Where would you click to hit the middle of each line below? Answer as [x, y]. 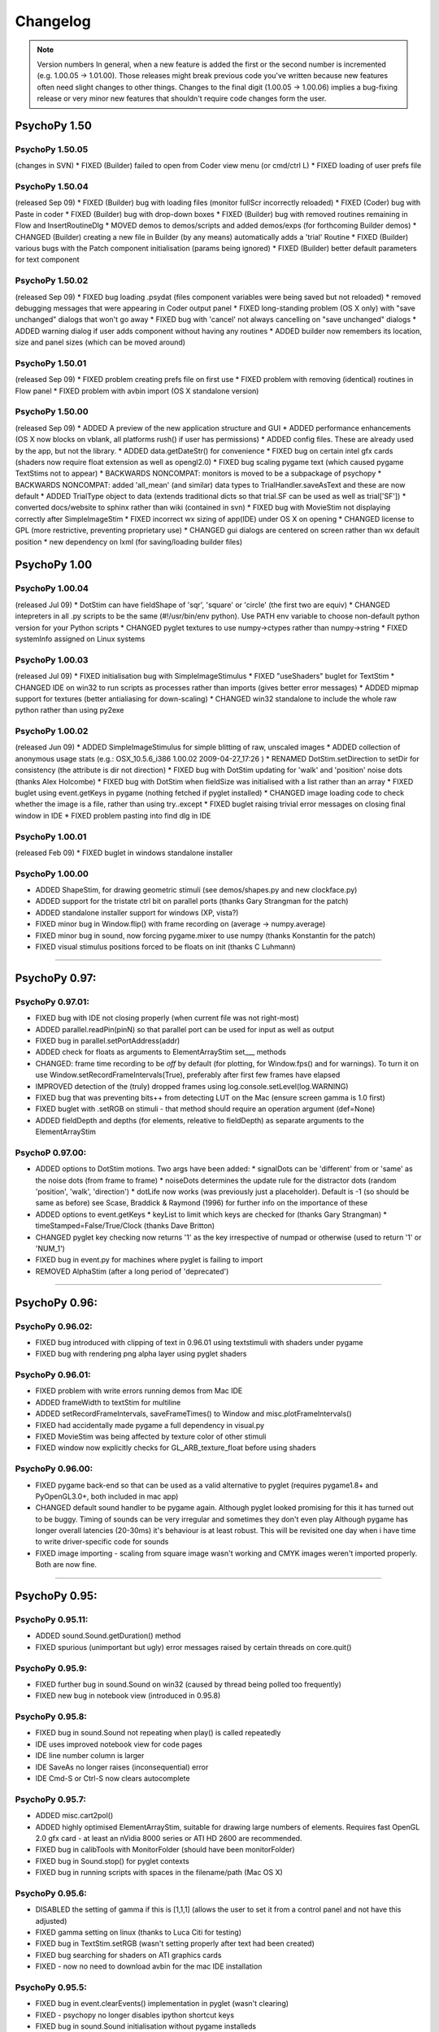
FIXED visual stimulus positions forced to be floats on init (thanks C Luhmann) [165, 947]
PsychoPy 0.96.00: [54, 1469]
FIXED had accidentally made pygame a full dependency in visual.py [150, 1425]
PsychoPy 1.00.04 [52, 588]
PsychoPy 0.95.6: [51, 1893]
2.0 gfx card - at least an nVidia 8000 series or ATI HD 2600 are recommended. [169, 1838]
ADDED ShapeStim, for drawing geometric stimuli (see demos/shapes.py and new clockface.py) [196, 890]
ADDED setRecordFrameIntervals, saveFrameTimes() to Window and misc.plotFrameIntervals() [194, 1413]
